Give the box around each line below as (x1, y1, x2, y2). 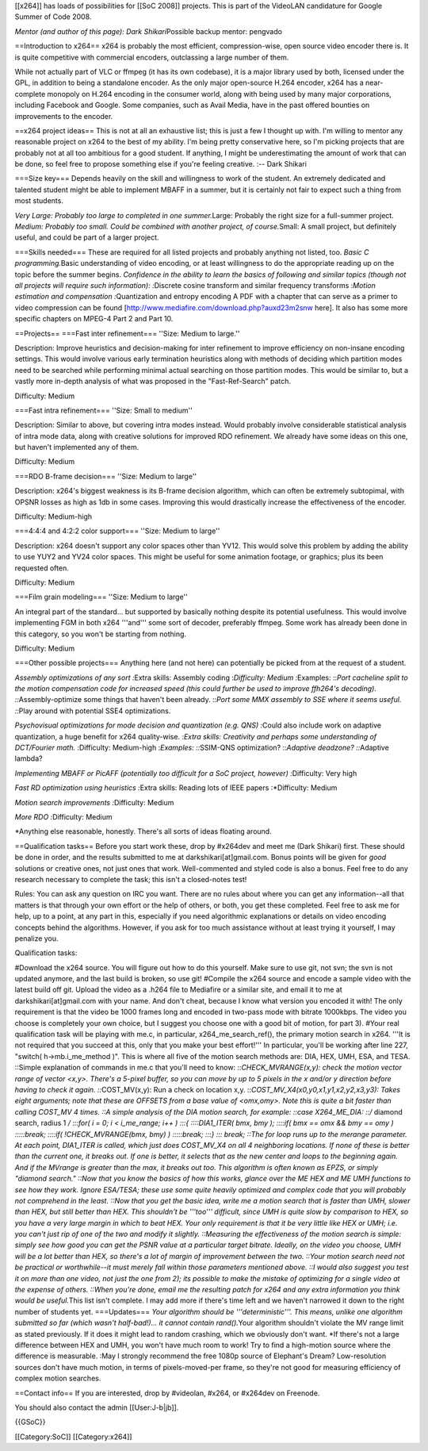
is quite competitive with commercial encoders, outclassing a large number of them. (14, 52, 289, 62)
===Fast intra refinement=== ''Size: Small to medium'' (14, 405, 193, 415)
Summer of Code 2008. (14, 12, 92, 21)
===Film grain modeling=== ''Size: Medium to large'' (14, 592, 188, 602)
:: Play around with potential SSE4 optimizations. (14, 706, 171, 716)
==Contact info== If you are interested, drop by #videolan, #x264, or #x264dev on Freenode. (14, 1388, 320, 1398)
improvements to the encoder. (14, 111, 113, 121)
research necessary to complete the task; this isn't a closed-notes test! (14, 874, 247, 884)
